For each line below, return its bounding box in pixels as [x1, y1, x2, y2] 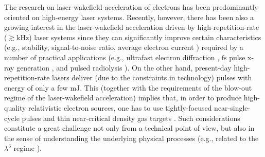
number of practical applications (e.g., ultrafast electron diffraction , [4, 51, 220, 62]
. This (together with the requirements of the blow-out [80, 82, 252, 93]
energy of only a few [4, 82, 68, 93]
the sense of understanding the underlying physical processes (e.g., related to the [4, 132, 259, 143]
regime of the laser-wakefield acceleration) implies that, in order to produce [4, 92, 242, 103]
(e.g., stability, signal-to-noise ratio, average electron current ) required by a [4, 42, 243, 53]
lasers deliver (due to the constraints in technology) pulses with [52, 72, 252, 83]
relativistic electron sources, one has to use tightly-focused [28, 102, 212, 113]
